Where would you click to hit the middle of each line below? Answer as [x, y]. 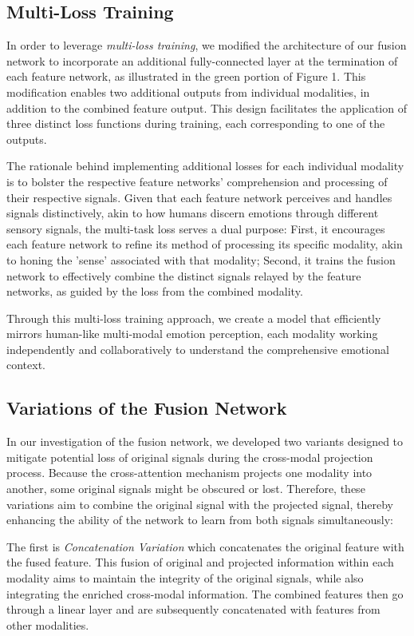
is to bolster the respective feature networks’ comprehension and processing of [197, 181]
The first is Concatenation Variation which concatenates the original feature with [205, 546]
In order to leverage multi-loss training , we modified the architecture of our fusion [207, 45]
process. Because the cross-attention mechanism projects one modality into [189, 473]
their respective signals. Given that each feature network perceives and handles [199, 197]
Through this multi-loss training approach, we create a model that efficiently [194, 318]
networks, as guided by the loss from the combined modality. [155, 291]
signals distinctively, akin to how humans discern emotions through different [193, 213]
